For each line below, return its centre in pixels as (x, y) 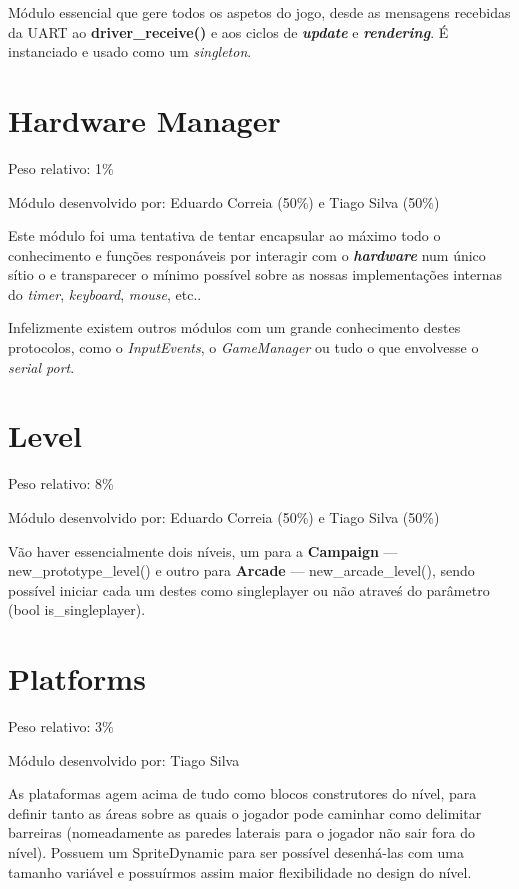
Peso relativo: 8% (61, 483)
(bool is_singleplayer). (77, 609)
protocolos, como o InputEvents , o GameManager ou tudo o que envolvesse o (243, 347)
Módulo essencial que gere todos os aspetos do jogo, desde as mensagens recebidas (259, 12)
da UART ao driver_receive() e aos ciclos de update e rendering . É (228, 31)
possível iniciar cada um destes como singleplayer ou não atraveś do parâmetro (249, 589)
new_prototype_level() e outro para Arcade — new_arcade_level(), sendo (241, 570)
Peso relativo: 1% (61, 167)
